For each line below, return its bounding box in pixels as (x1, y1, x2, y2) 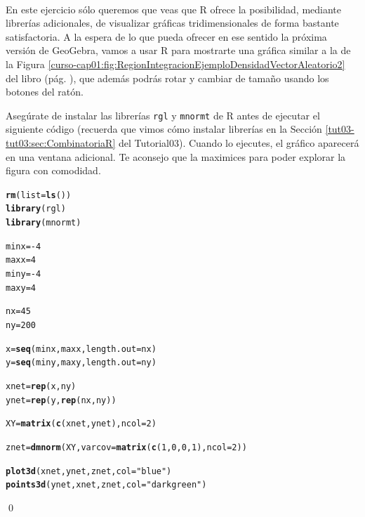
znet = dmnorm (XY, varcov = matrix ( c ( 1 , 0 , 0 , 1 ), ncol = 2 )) (6, 442, 247, 452)
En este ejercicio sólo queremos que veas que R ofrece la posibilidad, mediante (6, 1, 342, 16)
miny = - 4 (6, 269, 41, 280)
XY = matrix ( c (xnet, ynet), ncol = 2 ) (6, 419, 157, 429)
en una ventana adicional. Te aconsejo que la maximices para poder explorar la (6, 149, 346, 164)
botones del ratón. (6, 84, 84, 99)
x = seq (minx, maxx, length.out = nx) (6, 343, 157, 354)
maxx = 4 (6, 255, 36, 266)
